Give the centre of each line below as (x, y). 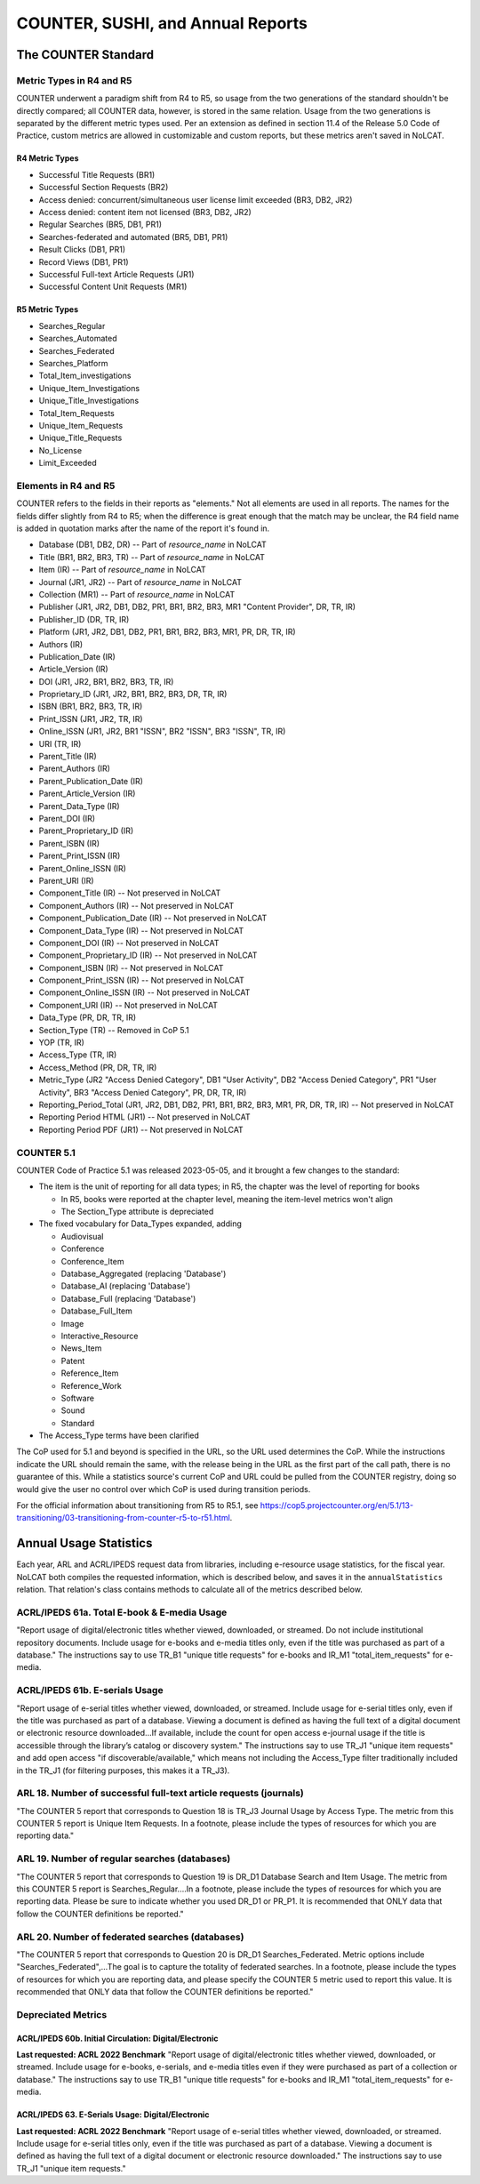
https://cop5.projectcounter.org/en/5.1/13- (336, 1506)
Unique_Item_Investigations (89, 388)
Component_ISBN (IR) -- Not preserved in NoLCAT (131, 968)
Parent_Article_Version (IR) (87, 794)
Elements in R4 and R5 (66, 486)
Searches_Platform (73, 363)
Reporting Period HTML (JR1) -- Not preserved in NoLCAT (144, 1117)
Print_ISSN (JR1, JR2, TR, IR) (91, 719)
